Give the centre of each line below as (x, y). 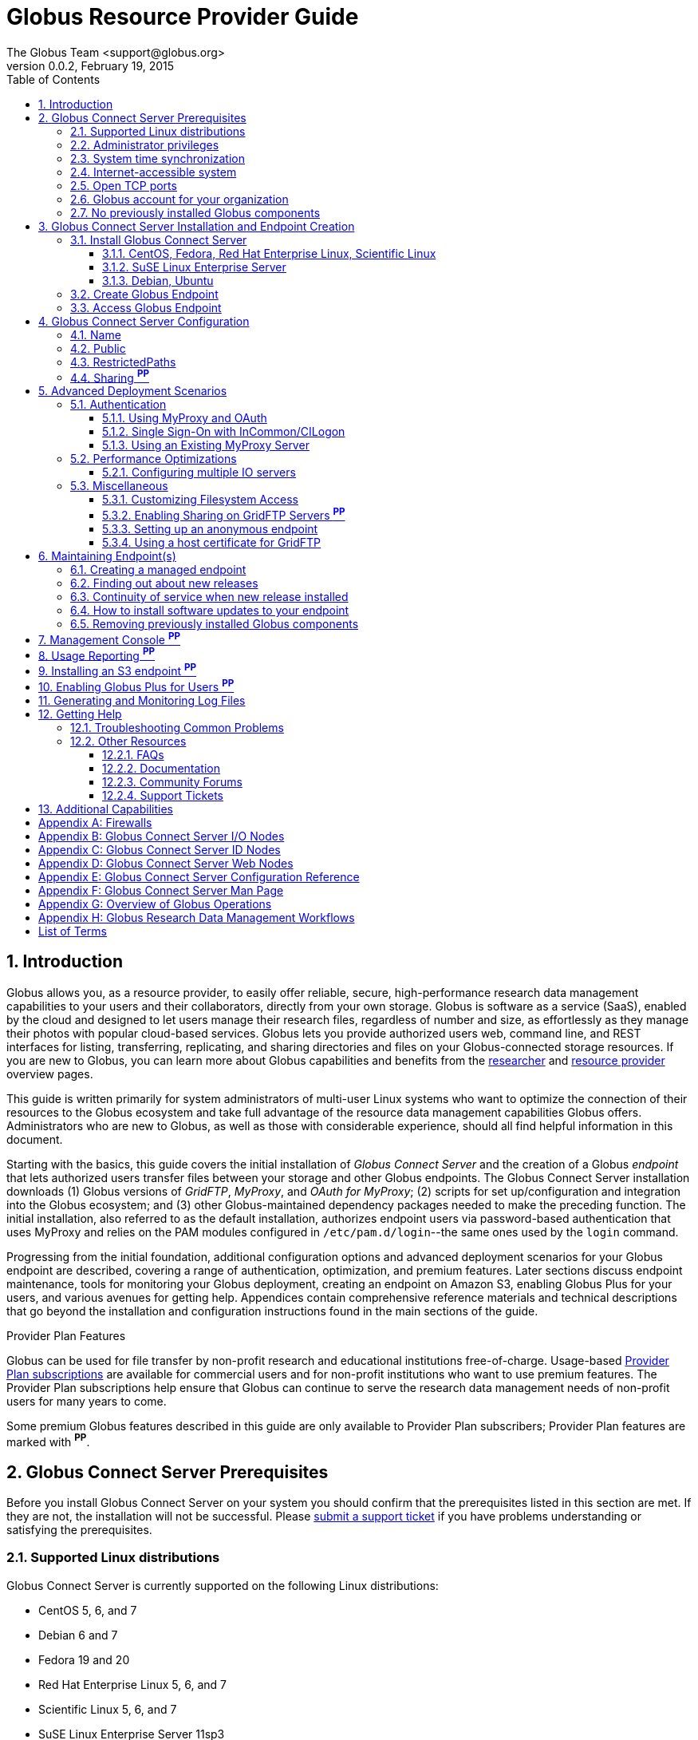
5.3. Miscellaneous (119, 486)
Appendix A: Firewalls (95, 822)
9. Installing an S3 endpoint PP (118, 670)
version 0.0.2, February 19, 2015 (91, 65)
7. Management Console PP (110, 639)
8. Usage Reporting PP (97, 654)
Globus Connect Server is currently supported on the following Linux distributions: (223, 1585)
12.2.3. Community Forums (172, 781)
